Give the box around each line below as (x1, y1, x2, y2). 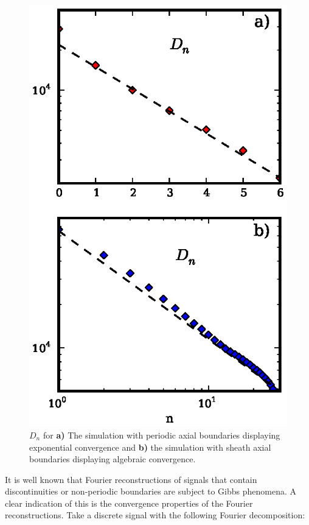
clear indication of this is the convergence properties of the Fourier (5, 496, 253, 509)
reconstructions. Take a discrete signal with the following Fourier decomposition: (5, 509, 305, 521)
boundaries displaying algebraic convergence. (29, 453, 196, 465)
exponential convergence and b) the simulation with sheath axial (29, 440, 271, 453)
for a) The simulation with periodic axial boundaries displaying (43, 428, 280, 441)
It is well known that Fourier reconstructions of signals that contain (5, 473, 257, 485)
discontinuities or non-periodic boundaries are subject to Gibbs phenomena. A (5, 485, 297, 498)
